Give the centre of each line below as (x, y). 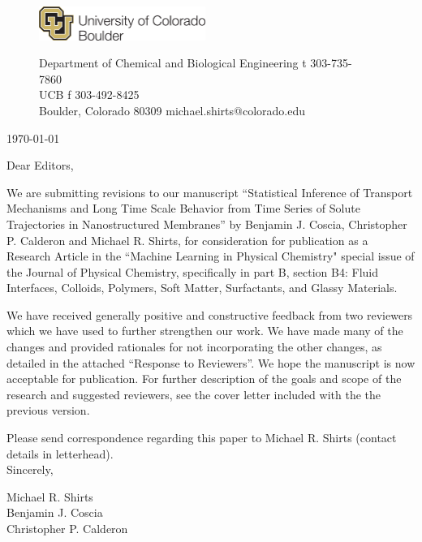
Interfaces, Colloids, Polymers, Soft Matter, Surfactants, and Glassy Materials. (202, 288)
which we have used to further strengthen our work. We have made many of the (205, 331)
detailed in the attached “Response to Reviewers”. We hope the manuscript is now (211, 362)
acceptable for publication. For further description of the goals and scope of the (204, 379)
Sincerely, (30, 469)
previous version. (48, 410)
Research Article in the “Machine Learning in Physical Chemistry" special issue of (211, 256)
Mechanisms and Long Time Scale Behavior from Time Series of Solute (183, 208)
